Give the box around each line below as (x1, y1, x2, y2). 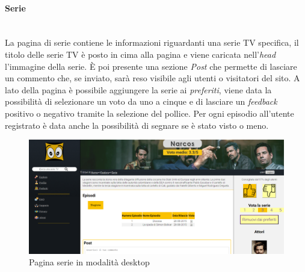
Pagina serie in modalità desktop (29, 256, 150, 268)
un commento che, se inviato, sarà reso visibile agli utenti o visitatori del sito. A (5, 72, 300, 84)
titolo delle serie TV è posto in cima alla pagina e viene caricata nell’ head (5, 48, 276, 60)
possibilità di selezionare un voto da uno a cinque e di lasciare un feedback (5, 95, 277, 108)
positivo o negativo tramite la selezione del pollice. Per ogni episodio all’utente (5, 107, 294, 119)
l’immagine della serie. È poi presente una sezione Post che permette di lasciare (5, 60, 297, 72)
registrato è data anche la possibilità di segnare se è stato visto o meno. (5, 119, 269, 131)
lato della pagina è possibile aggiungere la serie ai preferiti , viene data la (5, 83, 272, 96)
